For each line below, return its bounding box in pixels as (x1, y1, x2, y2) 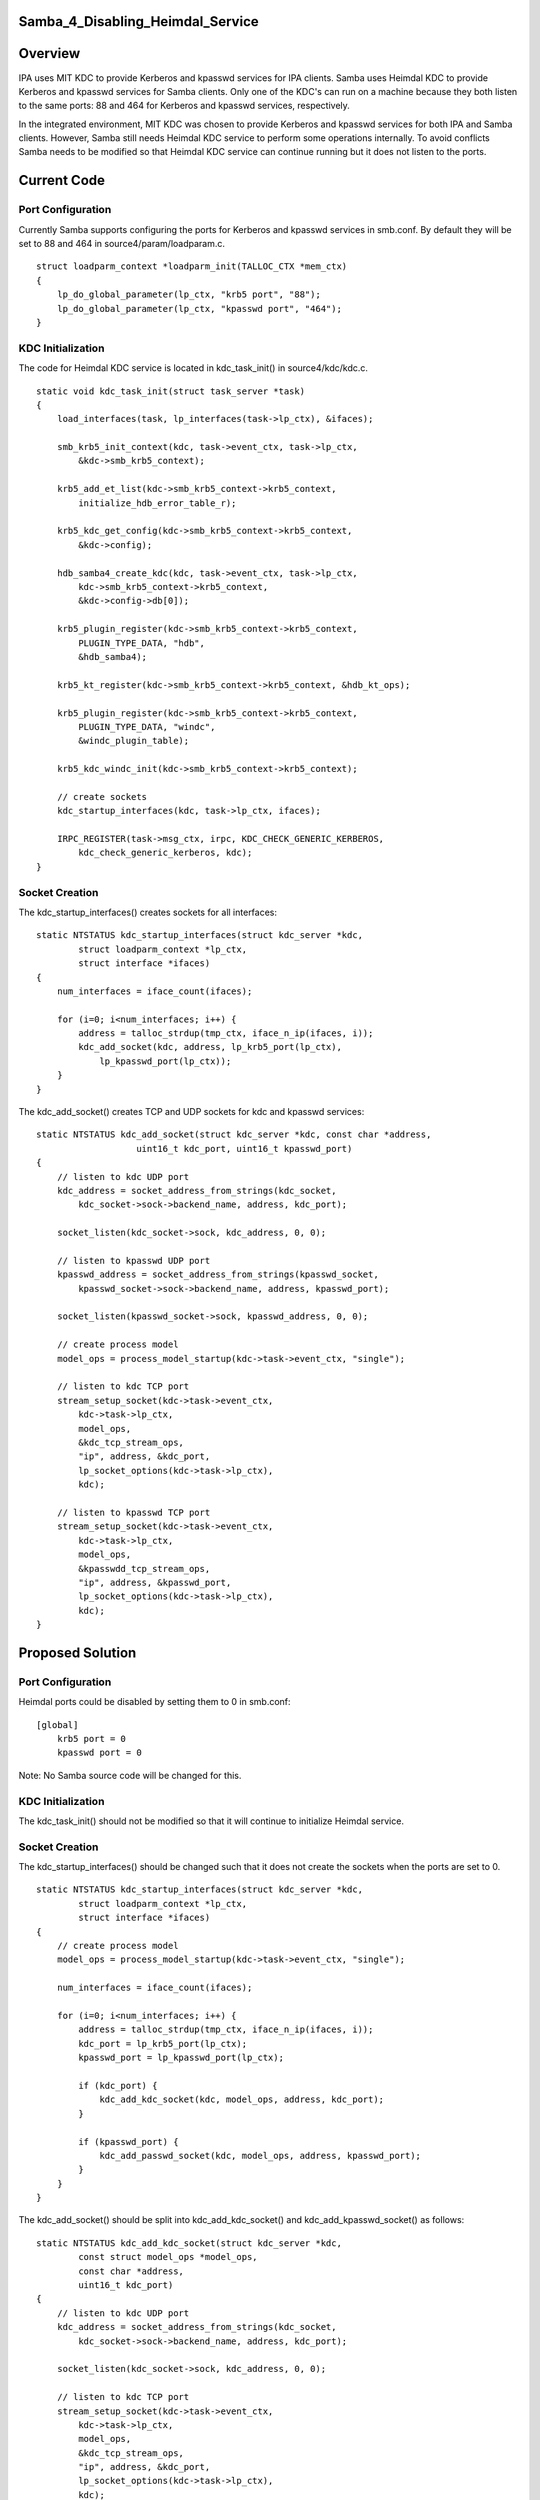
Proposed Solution (18, 1644, 137, 1661)
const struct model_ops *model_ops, (78, 2251, 259, 2263)
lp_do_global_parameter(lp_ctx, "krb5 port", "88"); (56, 289, 322, 300)
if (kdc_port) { (78, 2080, 158, 2091)
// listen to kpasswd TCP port (56, 1506, 211, 1518)
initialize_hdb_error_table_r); (78, 497, 237, 509)
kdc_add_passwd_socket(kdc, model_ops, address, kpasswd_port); (99, 2150, 422, 2161)
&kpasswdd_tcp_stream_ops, (78, 1563, 211, 1574)
